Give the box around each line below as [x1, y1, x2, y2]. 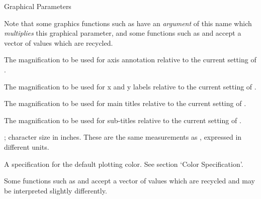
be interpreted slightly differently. [4, 185, 107, 195]
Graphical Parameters [4, 1, 71, 11]
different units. [4, 141, 49, 152]
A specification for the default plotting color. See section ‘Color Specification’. [4, 158, 243, 169]
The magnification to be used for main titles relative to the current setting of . [4, 98, 246, 109]
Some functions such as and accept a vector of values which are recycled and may [4, 175, 255, 186]
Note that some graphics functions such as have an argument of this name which [4, 18, 252, 28]
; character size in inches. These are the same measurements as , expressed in [4, 132, 242, 142]
